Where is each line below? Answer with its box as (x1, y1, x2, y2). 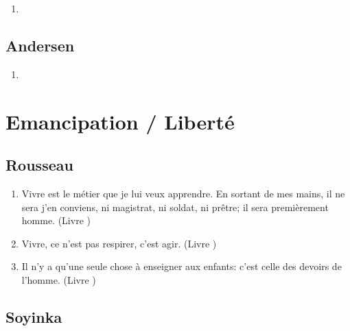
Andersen (5, 34, 75, 56)
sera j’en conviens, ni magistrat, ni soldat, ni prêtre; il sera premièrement (21, 199, 329, 214)
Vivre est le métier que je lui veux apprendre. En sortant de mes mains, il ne (21, 186, 345, 200)
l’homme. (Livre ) (21, 272, 96, 286)
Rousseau (5, 154, 73, 175)
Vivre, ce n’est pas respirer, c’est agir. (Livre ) (21, 236, 217, 250)
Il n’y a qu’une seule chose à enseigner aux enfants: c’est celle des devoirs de (21, 259, 342, 273)
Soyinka (5, 306, 62, 327)
